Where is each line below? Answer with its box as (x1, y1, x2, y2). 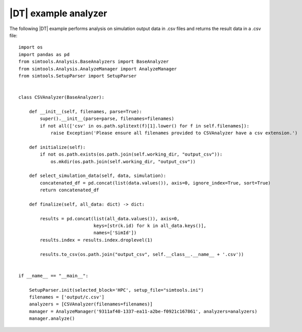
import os (18, 44, 43, 50)
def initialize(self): (29, 144, 86, 150)
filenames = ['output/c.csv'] (29, 294, 104, 300)
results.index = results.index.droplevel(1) (40, 237, 153, 243)
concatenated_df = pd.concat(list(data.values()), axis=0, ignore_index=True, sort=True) (40, 180, 271, 186)
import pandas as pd (18, 52, 70, 57)
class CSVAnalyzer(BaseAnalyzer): (18, 94, 104, 100)
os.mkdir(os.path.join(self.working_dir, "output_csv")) (50, 159, 196, 164)
